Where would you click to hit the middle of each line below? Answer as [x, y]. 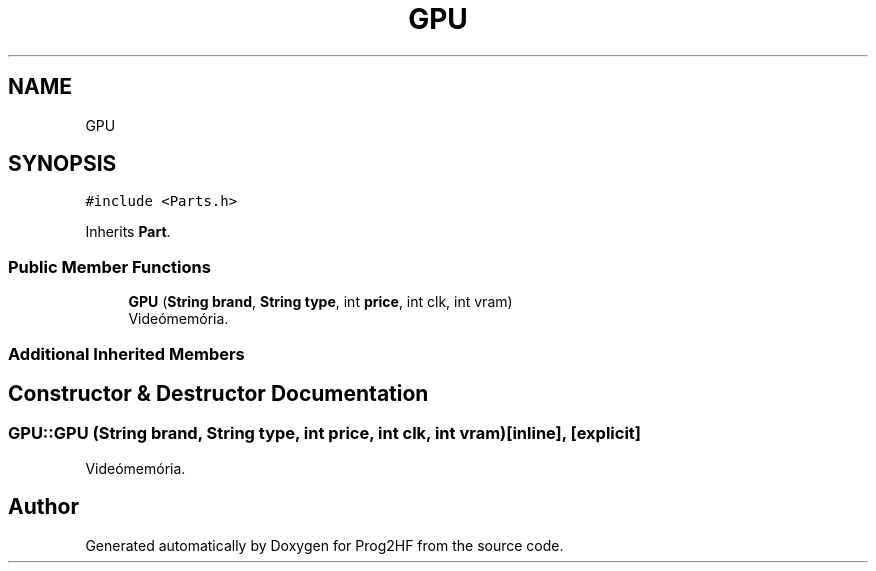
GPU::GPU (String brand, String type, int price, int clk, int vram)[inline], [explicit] [324, 433]
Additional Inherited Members [126, 353]
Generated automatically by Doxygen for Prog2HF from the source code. [324, 545]
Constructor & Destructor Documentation [218, 393]
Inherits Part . [128, 232]
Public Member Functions [109, 266]
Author [43, 507]
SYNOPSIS [62, 164]
